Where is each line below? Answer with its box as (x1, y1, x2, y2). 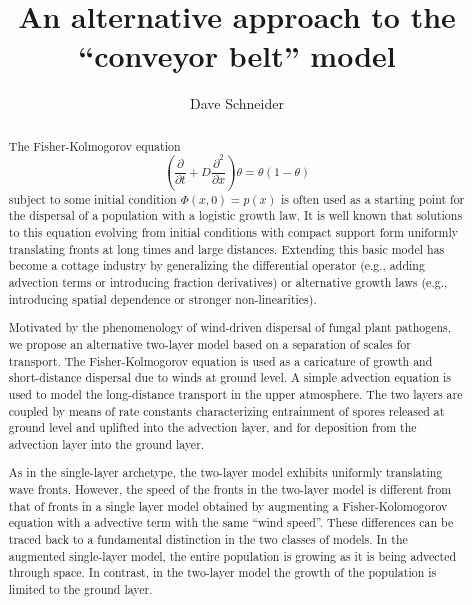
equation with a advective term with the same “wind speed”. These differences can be (8, 514, 454, 531)
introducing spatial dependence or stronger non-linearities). (8, 290, 317, 307)
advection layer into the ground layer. (8, 435, 205, 452)
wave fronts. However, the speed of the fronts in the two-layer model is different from (8, 481, 452, 498)
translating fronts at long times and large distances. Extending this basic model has (8, 240, 445, 257)
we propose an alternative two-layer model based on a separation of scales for (8, 335, 411, 352)
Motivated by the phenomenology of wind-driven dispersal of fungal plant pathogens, (8, 319, 452, 336)
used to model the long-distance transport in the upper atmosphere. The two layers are (8, 385, 463, 402)
